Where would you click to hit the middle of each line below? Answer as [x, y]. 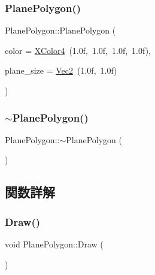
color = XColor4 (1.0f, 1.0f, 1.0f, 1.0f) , [78, 50]
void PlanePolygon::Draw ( [54, 244]
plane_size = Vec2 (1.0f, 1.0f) [61, 70]
